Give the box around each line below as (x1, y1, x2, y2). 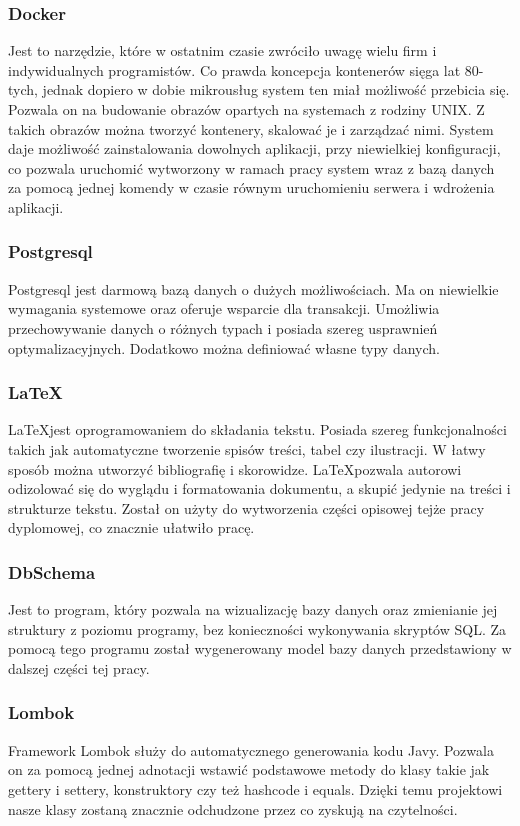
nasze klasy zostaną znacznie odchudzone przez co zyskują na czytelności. (8, 798, 458, 819)
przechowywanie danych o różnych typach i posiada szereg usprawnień (8, 317, 438, 338)
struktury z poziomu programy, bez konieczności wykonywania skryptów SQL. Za (8, 618, 507, 639)
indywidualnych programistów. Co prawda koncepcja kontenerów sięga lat (8, 59, 461, 80)
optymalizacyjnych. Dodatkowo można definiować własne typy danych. (8, 337, 440, 358)
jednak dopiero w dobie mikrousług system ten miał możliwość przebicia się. (42, 79, 510, 100)
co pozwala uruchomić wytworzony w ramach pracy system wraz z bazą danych (8, 157, 495, 178)
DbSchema (8, 559, 96, 584)
